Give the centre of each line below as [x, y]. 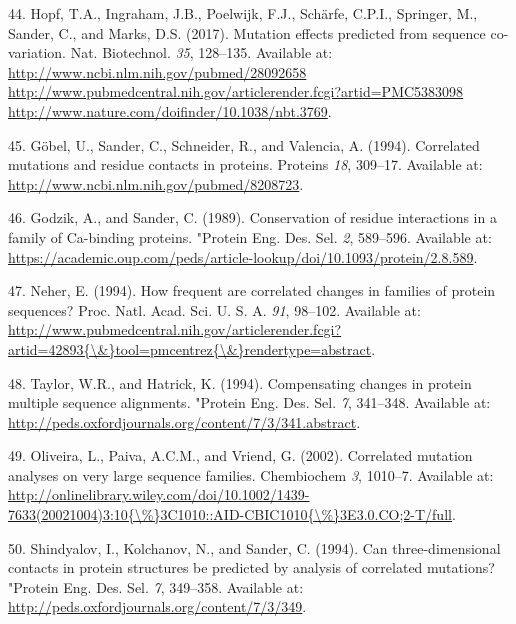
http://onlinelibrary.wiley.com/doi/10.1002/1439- [159, 494]
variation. [37, 52]
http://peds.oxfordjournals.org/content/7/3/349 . [157, 606]
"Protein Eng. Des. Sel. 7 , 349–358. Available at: [156, 586]
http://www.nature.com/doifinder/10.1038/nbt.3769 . [170, 110]
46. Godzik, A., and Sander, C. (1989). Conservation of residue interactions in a [252, 217]
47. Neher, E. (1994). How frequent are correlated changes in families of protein [252, 290]
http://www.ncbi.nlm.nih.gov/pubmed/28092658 [157, 71]
